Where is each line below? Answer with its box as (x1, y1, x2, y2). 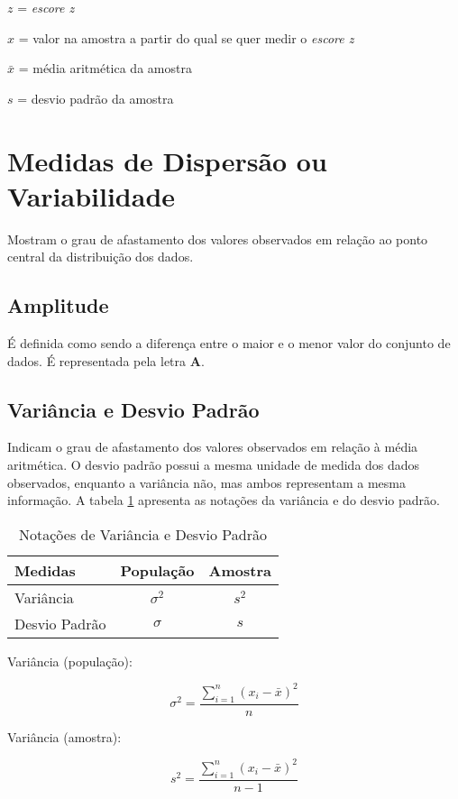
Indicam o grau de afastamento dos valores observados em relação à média (7, 437, 418, 456)
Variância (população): (7, 651, 133, 670)
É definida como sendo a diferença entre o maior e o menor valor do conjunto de (7, 334, 451, 353)
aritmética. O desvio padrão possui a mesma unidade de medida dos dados (7, 455, 420, 474)
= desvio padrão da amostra (17, 88, 174, 107)
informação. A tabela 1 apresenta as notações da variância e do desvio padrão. (7, 491, 440, 510)
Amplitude (7, 291, 109, 319)
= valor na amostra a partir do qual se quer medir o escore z (18, 28, 354, 47)
